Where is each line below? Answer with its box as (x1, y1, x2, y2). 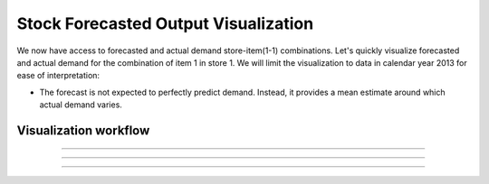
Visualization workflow (16, 123, 150, 138)
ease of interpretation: (16, 70, 100, 81)
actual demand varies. (39, 99, 122, 110)
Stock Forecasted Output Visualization (16, 14, 314, 33)
